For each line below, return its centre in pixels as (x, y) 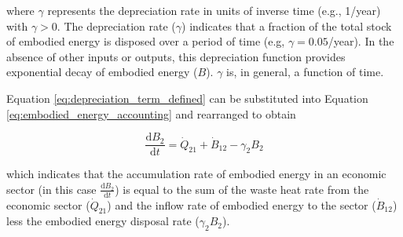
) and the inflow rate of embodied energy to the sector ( (242, 204)
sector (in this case (51, 189)
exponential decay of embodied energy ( (102, 72)
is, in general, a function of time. (305, 72)
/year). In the (361, 41)
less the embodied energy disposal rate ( (103, 221)
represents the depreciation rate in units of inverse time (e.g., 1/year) (214, 10)
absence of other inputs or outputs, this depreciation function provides (176, 56)
